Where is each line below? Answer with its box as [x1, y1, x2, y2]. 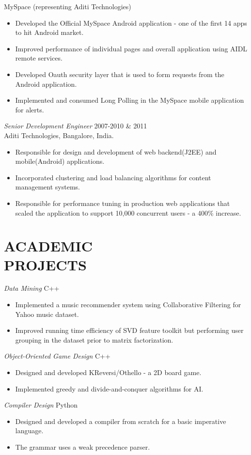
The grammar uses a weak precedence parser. [15, 441, 150, 452]
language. [15, 425, 44, 436]
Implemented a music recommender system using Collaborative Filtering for [15, 299, 241, 309]
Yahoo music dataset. [15, 309, 79, 319]
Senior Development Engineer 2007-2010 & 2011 [4, 121, 147, 131]
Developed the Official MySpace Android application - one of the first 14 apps [15, 17, 247, 28]
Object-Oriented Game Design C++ [4, 351, 110, 361]
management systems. [15, 182, 80, 192]
